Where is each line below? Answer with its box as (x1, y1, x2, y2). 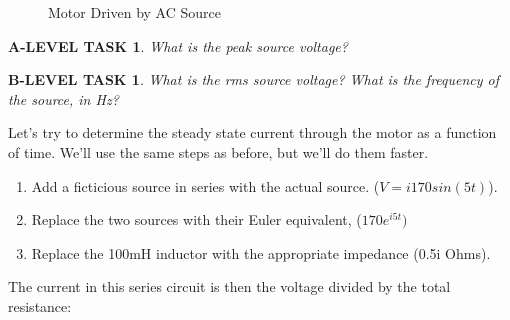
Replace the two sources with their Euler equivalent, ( (31, 209, 362, 230)
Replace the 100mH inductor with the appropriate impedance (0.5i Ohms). (31, 242, 491, 263)
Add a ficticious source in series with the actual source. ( (31, 175, 380, 196)
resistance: (8, 295, 72, 316)
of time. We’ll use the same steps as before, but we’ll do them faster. (8, 141, 429, 162)
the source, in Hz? (8, 88, 119, 109)
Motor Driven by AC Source (48, 2, 221, 22)
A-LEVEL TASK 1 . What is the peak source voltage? (8, 35, 348, 56)
